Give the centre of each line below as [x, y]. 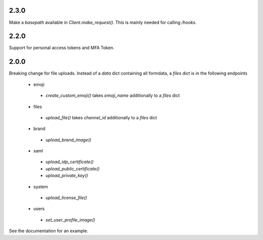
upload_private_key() [67, 176]
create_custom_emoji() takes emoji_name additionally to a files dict [113, 95]
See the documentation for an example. [49, 231]
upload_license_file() [66, 198]
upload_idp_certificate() [70, 162]
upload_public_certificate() [73, 168]
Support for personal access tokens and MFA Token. [62, 48]
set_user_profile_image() [70, 220]
